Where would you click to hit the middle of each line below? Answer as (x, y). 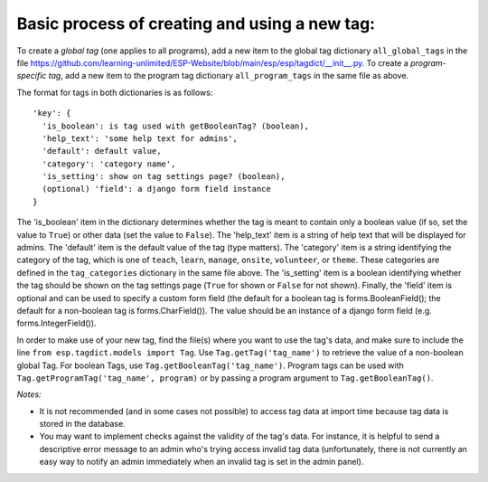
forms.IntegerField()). (56, 323)
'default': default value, (102, 151)
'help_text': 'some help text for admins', (140, 138)
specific (32, 76)
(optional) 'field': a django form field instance (156, 189)
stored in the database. (82, 424)
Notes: (29, 394)
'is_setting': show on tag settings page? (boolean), (164, 177)
